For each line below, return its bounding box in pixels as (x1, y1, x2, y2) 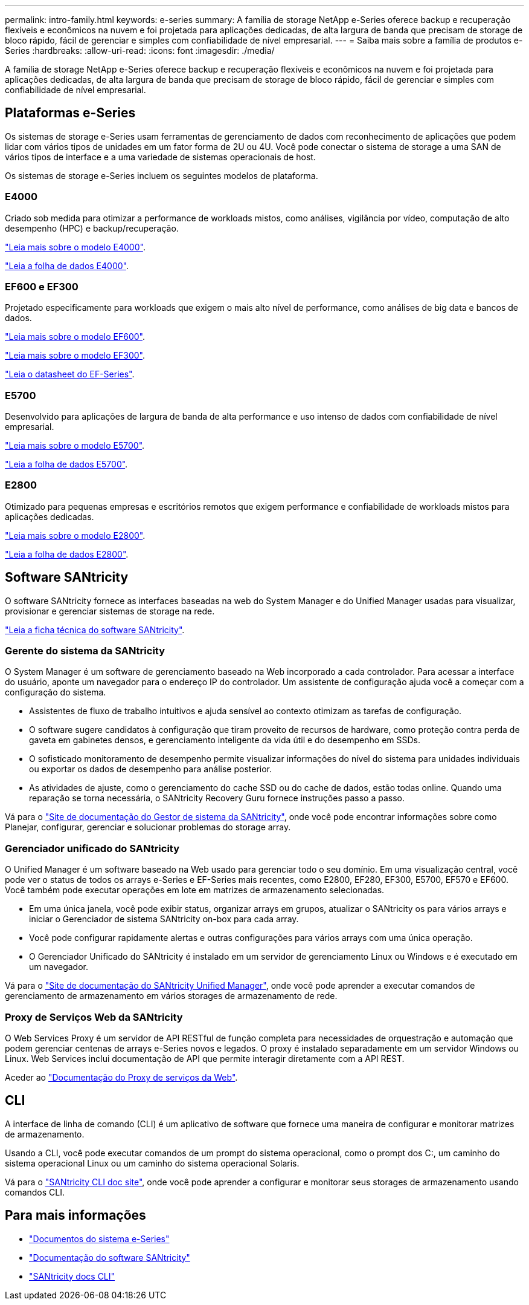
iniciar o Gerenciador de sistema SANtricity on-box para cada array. (29, 914, 299, 925)
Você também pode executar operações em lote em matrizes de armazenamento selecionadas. (5, 885, 385, 896)
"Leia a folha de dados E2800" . (5, 548, 129, 559)
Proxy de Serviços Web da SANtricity (5, 1010, 183, 1023)
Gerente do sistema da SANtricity (5, 645, 165, 657)
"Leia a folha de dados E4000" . (5, 260, 129, 271)
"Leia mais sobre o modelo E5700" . (5, 440, 145, 451)
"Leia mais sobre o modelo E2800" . (5, 530, 146, 541)
